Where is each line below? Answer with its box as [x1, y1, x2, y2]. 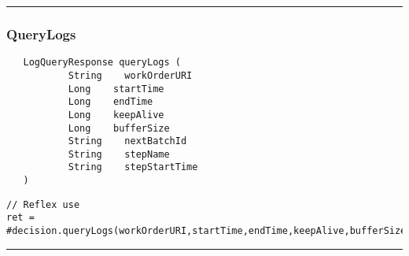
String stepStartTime [68, 161, 198, 173]
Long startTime [68, 83, 164, 95]
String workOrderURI [68, 69, 193, 81]
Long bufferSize [68, 122, 170, 134]
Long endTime [68, 96, 153, 108]
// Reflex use [6, 198, 80, 210]
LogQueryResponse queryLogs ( [23, 57, 181, 69]
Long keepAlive [68, 109, 164, 121]
